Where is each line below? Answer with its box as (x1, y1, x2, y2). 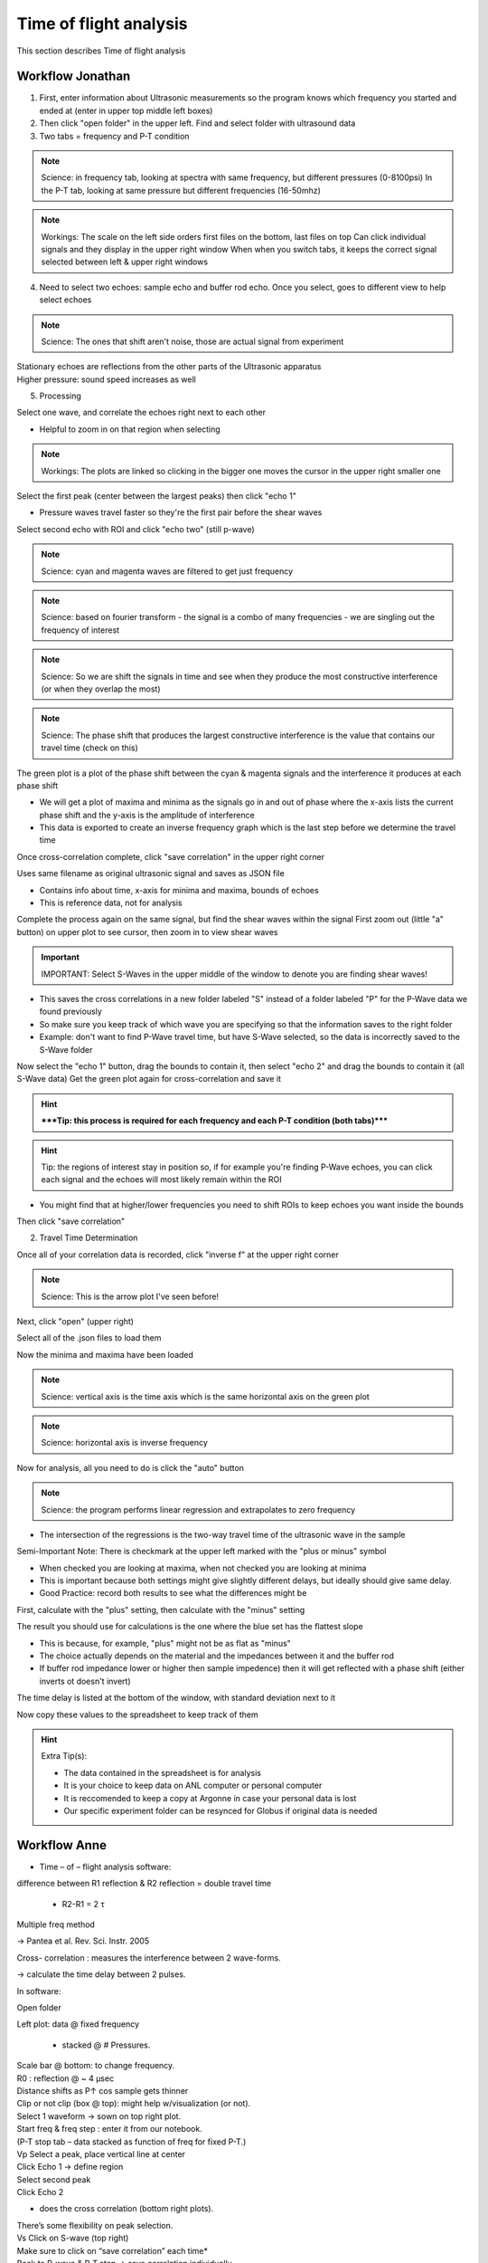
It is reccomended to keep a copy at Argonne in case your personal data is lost (63, 1792, 357, 1803)
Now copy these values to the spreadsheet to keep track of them (16, 1709, 258, 1720)
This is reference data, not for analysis (39, 897, 183, 909)
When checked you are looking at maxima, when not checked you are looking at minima (39, 1562, 367, 1573)
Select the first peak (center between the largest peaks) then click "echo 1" (16, 491, 297, 501)
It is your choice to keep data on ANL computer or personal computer (63, 1780, 323, 1791)
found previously (39, 1006, 103, 1017)
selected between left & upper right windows (41, 256, 208, 267)
